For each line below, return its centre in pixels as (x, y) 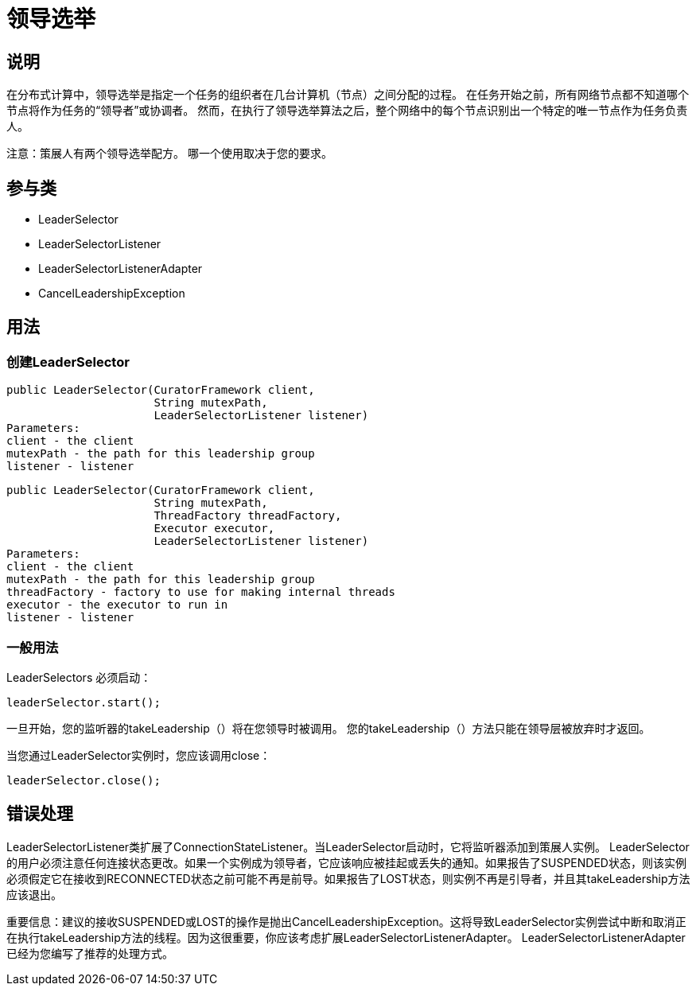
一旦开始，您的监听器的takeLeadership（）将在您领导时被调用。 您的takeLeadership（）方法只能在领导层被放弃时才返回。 (329, 728)
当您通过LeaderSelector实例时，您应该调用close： (139, 755)
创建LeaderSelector (68, 362)
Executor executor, (214, 529)
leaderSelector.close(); (84, 780)
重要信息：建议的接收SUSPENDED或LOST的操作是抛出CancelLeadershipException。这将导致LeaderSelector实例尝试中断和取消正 (346, 921)
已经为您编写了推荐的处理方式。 (90, 953)
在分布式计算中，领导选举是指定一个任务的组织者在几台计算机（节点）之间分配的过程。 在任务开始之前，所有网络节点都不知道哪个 (348, 95)
